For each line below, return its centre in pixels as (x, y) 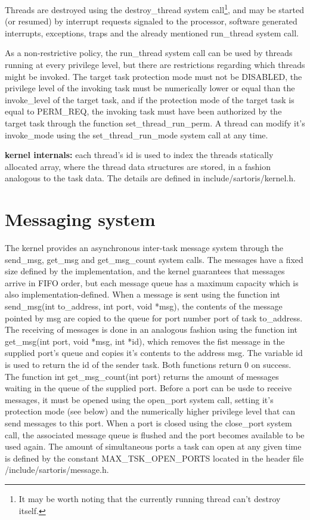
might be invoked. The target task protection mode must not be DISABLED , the (154, 76)
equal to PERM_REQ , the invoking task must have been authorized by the (143, 111)
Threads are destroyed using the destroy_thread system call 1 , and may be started (155, 9)
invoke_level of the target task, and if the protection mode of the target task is (150, 99)
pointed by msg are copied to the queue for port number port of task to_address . (154, 318)
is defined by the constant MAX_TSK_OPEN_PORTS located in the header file (154, 458)
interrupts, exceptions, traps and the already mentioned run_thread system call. (152, 32)
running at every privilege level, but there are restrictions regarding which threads (155, 65)
